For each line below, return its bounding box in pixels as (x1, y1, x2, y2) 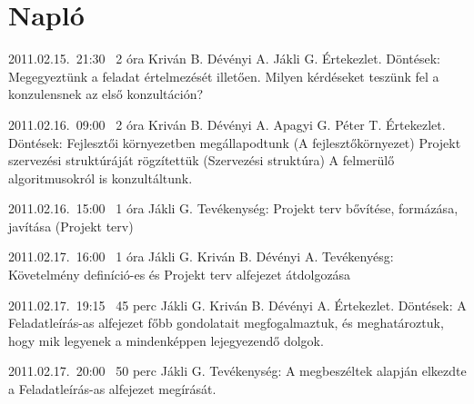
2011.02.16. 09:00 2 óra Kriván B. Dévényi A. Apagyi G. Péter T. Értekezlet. (8, 114, 446, 133)
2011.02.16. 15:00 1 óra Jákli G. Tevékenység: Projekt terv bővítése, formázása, (8, 199, 459, 218)
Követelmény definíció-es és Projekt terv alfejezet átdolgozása (8, 265, 351, 284)
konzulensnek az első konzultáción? (8, 84, 204, 103)
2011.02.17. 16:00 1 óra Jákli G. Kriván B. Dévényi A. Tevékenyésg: (8, 247, 394, 266)
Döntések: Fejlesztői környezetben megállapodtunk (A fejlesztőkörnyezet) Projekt (8, 133, 461, 152)
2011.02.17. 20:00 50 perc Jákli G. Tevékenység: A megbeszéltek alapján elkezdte (8, 361, 467, 380)
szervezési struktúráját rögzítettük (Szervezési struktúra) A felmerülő (8, 151, 395, 170)
